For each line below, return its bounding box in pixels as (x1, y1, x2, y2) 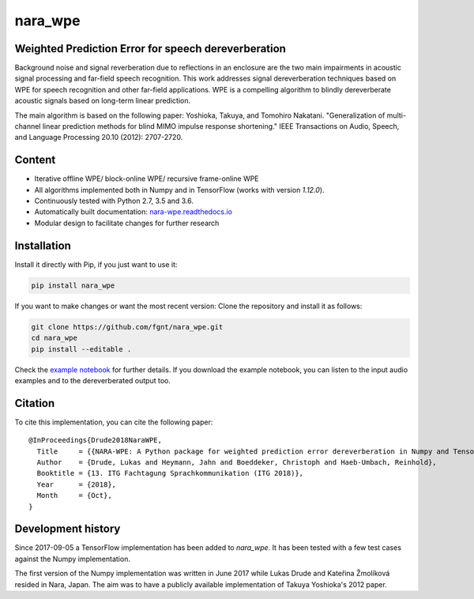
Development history (14, 522, 121, 536)
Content (14, 153, 56, 167)
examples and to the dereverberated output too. (14, 375, 171, 385)
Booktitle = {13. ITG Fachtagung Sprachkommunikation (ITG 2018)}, (36, 469, 304, 478)
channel (14, 122, 41, 131)
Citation (14, 396, 55, 410)
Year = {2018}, (36, 480, 117, 489)
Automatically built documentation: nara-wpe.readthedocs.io (34, 207, 233, 217)
